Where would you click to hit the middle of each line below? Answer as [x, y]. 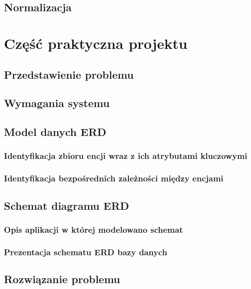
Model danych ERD [55, 132]
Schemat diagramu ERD [67, 205]
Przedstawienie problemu [69, 74]
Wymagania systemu [57, 103]
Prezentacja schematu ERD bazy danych [86, 252]
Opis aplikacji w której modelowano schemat [94, 229]
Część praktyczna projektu [96, 43]
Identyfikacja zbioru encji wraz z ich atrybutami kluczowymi [126, 156]
